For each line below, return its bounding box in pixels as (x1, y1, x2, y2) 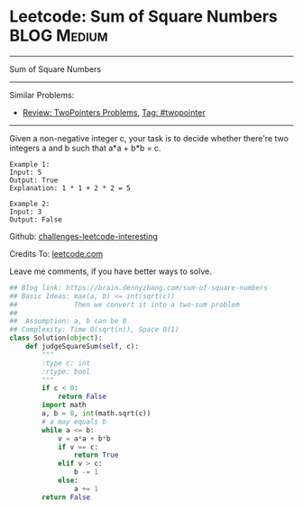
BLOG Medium (9, 25, 108, 46)
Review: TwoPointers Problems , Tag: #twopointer (22, 106, 206, 118)
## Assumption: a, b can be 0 (9, 317, 127, 326)
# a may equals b (41, 417, 106, 426)
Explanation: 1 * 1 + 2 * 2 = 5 (9, 183, 131, 193)
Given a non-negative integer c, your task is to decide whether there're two (9, 132, 289, 143)
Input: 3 (9, 207, 42, 216)
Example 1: (9, 159, 50, 168)
